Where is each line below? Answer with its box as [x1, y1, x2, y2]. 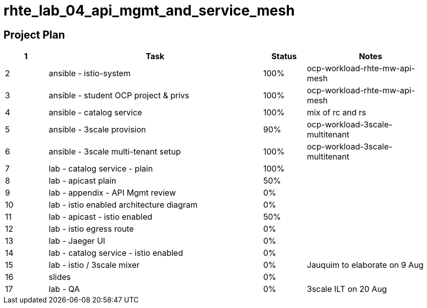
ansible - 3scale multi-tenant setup [49, 146, 181, 157]
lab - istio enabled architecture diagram [49, 200, 198, 210]
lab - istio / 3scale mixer [49, 260, 140, 270]
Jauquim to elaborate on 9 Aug [307, 260, 424, 270]
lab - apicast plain [49, 176, 117, 186]
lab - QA [49, 284, 80, 294]
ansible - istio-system [49, 68, 131, 79]
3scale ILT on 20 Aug [307, 284, 387, 294]
